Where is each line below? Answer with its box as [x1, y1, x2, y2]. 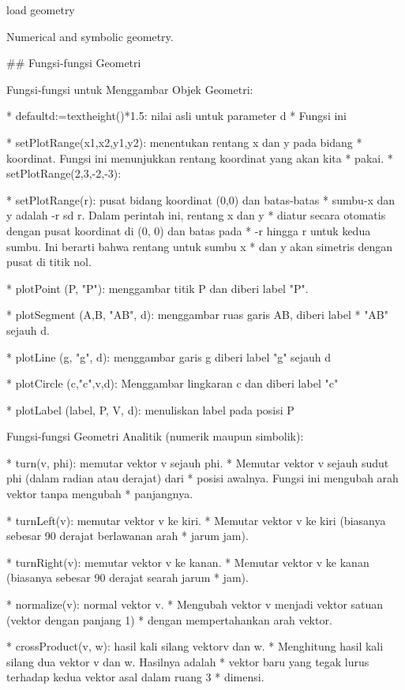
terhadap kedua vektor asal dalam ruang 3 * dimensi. [6, 669, 264, 685]
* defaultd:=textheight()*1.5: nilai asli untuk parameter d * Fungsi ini [6, 107, 347, 124]
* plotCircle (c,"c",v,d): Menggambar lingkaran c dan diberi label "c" [6, 375, 339, 392]
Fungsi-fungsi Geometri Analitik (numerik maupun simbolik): [6, 428, 304, 444]
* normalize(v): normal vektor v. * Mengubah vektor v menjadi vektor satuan [6, 596, 384, 613]
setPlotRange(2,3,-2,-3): [6, 165, 122, 182]
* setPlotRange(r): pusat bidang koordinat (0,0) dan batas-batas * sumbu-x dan [6, 191, 396, 208]
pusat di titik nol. [6, 253, 92, 270]
